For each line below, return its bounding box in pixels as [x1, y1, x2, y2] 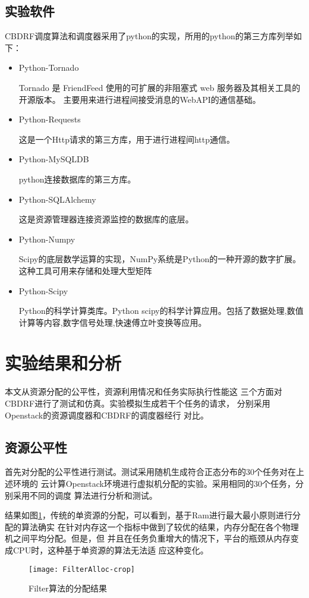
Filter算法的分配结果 [29, 582, 108, 594]
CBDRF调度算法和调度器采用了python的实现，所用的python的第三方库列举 [5, 30, 294, 42]
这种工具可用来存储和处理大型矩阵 [18, 264, 152, 276]
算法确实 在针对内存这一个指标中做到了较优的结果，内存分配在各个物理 [21, 520, 299, 533]
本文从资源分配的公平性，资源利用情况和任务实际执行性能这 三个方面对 [5, 385, 282, 398]
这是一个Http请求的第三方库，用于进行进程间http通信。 [18, 133, 235, 145]
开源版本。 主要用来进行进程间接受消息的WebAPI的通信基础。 [18, 93, 261, 105]
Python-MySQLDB [18, 153, 89, 165]
